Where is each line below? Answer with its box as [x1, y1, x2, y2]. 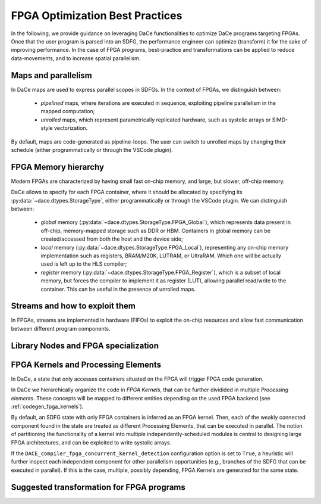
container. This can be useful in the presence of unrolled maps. [40, 285, 196, 293]
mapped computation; [40, 108, 95, 115]
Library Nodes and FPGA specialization [11, 340, 159, 351]
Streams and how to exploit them [11, 301, 136, 311]
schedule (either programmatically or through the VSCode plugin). [11, 146, 174, 153]
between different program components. [11, 325, 111, 332]
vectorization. [53, 125, 88, 132]
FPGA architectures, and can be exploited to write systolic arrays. [11, 438, 172, 446]
